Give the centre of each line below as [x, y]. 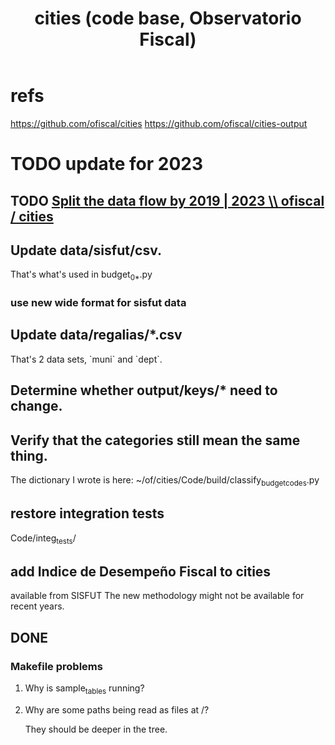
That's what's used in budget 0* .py [81, 275]
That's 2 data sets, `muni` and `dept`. [86, 359]
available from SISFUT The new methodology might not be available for [157, 596]
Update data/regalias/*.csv [96, 335]
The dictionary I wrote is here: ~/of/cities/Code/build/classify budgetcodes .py [165, 481]
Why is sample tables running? [84, 689]
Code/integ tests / [43, 539]
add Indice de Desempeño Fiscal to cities [141, 571]
